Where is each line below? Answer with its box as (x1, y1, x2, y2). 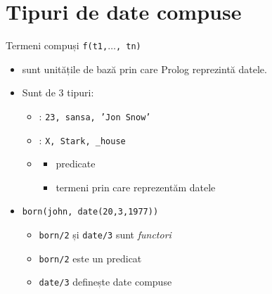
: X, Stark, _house (39, 132, 126, 147)
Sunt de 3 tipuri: (22, 85, 94, 100)
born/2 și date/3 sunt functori (39, 227, 171, 242)
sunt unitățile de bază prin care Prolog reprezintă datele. (22, 61, 267, 76)
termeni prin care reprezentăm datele (56, 179, 216, 194)
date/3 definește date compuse (39, 274, 172, 289)
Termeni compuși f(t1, (6, 38, 108, 53)
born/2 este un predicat (39, 250, 142, 265)
